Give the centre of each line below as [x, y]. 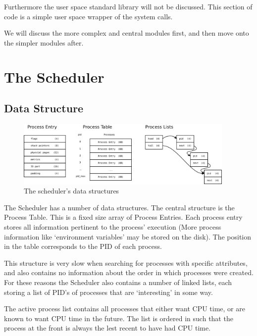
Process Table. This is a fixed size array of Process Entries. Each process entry [123, 217]
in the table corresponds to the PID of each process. [83, 246]
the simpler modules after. [44, 42]
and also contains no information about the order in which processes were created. [129, 272]
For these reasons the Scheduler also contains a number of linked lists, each [118, 282]
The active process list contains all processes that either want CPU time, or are [125, 309]
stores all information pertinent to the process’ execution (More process [113, 227]
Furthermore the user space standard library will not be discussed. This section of [128, 6]
